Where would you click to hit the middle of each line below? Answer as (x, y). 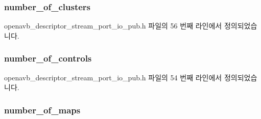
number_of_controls (48, 58)
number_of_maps (42, 110)
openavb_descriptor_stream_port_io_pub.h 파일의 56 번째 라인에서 (113, 26)
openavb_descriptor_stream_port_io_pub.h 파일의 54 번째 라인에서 (113, 77)
